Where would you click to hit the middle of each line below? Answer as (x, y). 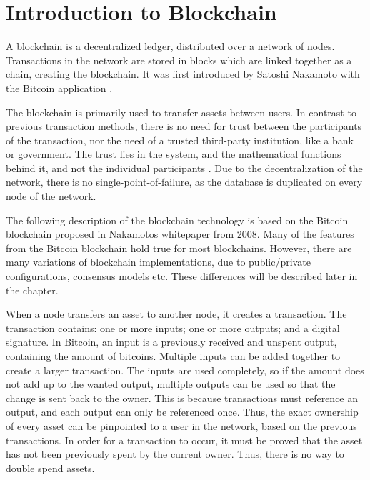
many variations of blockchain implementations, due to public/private (158, 262)
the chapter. (32, 290)
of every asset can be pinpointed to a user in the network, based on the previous (181, 425)
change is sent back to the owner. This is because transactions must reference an (182, 397)
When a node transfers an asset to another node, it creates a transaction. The (176, 314)
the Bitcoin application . (59, 87)
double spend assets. (50, 467)
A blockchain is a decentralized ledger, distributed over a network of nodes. (170, 46)
